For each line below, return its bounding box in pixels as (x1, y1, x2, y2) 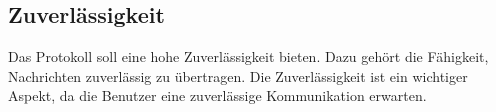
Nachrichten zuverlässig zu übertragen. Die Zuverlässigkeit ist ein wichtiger (8, 65, 468, 86)
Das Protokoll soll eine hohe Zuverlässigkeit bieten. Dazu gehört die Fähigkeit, (8, 46, 489, 67)
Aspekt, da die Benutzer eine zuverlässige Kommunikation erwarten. (8, 85, 427, 106)
